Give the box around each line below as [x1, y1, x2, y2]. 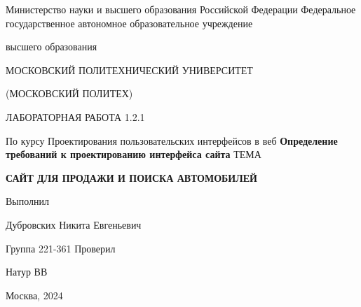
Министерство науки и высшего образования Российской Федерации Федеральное [6, 2, 356, 16]
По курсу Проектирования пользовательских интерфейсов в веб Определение [6, 133, 338, 148]
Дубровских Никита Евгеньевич [6, 217, 142, 231]
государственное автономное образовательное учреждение [6, 15, 253, 30]
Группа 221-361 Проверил [6, 241, 116, 255]
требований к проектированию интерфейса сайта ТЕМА [6, 147, 261, 162]
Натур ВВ [6, 264, 48, 279]
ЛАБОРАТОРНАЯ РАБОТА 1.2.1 [6, 109, 145, 124]
